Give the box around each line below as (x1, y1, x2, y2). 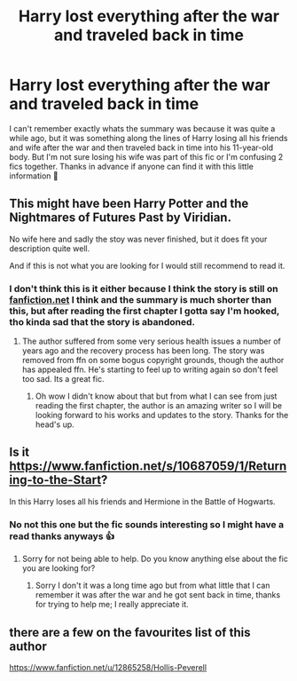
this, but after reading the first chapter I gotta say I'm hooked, (9, 305, 280, 317)
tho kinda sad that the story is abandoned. (9, 315, 196, 328)
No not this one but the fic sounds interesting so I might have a (9, 518, 285, 530)
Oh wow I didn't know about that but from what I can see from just (35, 391, 277, 401)
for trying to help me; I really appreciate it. (35, 599, 189, 610)
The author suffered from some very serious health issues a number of (21, 336, 282, 347)
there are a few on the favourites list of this (9, 624, 251, 640)
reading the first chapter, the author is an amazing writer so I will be (35, 400, 282, 411)
